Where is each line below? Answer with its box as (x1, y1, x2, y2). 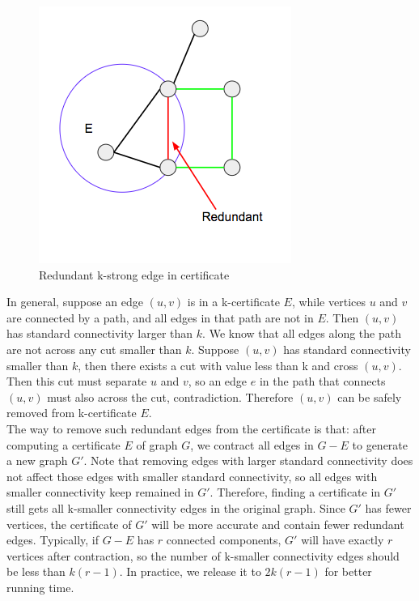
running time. (6, 578, 74, 595)
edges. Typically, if (6, 531, 99, 548)
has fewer (365, 499, 412, 516)
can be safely (337, 388, 402, 405)
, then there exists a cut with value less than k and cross (78, 356, 358, 373)
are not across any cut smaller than (6, 340, 182, 357)
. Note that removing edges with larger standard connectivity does (83, 452, 413, 469)
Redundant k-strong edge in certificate (39, 266, 230, 283)
